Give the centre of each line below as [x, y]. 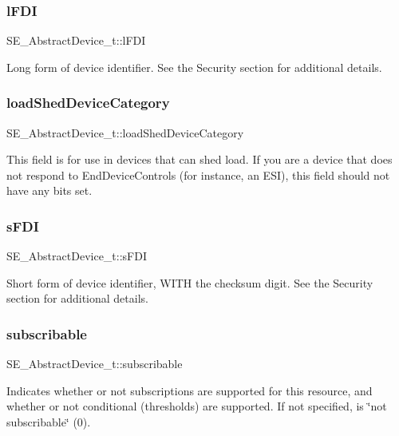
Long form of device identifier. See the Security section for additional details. [194, 67]
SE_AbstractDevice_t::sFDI [77, 256]
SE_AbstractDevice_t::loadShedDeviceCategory [125, 132]
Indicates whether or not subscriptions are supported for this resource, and [190, 390]
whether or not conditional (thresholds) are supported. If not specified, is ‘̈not [197, 406]
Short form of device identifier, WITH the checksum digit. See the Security [190, 282]
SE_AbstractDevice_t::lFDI [76, 40]
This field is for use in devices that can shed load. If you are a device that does [199, 159]
